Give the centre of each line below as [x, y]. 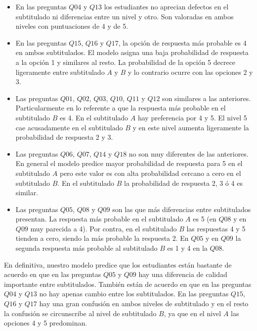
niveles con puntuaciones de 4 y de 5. [72, 26]
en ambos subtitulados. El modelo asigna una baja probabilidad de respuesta [132, 52]
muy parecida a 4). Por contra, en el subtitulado [104, 228]
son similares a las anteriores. [207, 98]
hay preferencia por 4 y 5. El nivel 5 [192, 117]
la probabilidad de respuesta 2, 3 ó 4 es [183, 183]
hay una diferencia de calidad [183, 274]
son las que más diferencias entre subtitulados [182, 209]
